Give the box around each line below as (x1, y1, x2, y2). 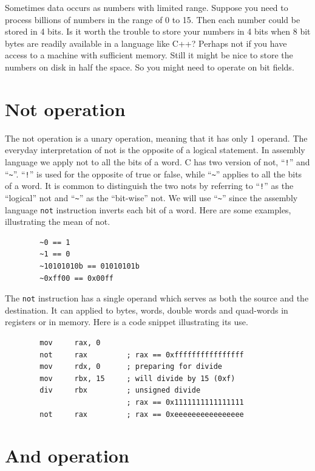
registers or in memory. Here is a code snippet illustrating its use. (5, 315, 248, 328)
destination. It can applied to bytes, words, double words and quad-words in (5, 303, 288, 316)
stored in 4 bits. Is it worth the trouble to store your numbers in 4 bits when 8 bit (5, 25, 311, 38)
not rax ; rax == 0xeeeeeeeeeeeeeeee (39, 410, 244, 419)
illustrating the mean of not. (5, 215, 110, 228)
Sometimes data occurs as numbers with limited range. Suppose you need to (5, 1, 288, 13)
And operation (5, 443, 129, 468)
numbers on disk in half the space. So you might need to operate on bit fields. (5, 60, 294, 73)
